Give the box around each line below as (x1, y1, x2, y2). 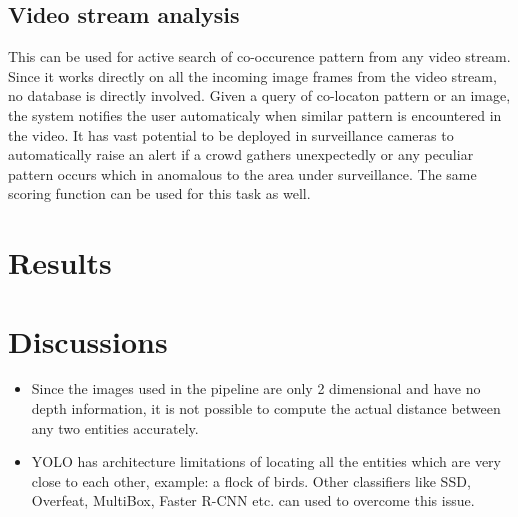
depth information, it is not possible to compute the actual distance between (31, 398, 501, 419)
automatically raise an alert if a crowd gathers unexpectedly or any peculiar (8, 144, 474, 165)
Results (8, 242, 112, 283)
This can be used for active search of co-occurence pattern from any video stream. (8, 46, 511, 67)
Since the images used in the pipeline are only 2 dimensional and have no (31, 378, 481, 399)
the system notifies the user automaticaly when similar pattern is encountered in (8, 104, 502, 125)
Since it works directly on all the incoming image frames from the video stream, (8, 65, 497, 86)
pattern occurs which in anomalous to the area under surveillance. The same (8, 163, 477, 184)
